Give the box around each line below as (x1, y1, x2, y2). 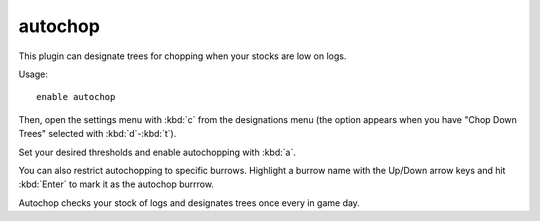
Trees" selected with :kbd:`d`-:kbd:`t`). (18, 128, 177, 140)
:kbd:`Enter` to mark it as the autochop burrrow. (18, 178, 215, 190)
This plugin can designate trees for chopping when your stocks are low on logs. (18, 50, 347, 62)
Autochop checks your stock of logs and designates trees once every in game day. (18, 196, 360, 209)
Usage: (18, 68, 49, 80)
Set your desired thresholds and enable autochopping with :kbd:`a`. (18, 146, 297, 158)
